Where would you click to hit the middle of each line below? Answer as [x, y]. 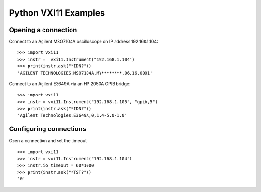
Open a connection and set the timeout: [48, 141]
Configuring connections [48, 129]
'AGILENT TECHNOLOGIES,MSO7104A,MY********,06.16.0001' [85, 73]
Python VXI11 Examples [57, 13]
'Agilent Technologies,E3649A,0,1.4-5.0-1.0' [72, 115]
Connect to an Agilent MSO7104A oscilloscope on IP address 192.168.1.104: [83, 42]
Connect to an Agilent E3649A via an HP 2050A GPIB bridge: [70, 84]
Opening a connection [43, 30]
